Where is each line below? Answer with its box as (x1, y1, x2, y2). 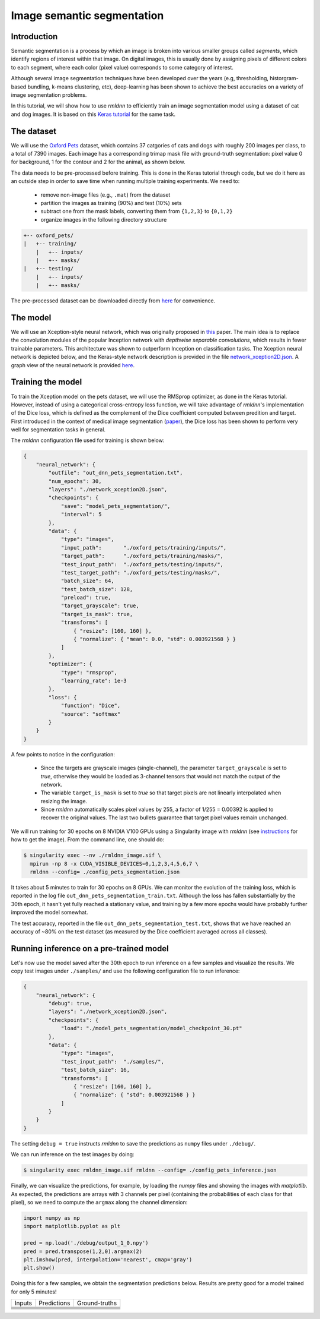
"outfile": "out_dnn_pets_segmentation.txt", (48, 469, 183, 477)
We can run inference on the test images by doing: (11, 1151, 135, 1158)
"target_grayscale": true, (60, 602, 139, 609)
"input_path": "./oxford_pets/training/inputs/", (60, 544, 227, 551)
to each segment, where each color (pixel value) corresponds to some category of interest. (11, 64, 233, 71)
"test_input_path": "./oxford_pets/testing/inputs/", (60, 561, 224, 567)
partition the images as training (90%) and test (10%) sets (40, 200, 182, 207)
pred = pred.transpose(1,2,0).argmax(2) (23, 1248, 142, 1255)
